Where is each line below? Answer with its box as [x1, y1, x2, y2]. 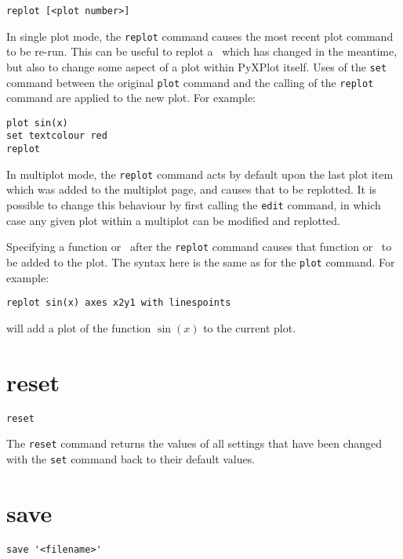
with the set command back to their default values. [6, 450, 256, 466]
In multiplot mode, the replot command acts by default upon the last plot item [6, 165, 394, 182]
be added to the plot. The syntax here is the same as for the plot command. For [6, 253, 395, 270]
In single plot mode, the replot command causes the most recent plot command [6, 27, 394, 44]
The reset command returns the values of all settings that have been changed [6, 435, 383, 452]
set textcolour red [6, 130, 107, 142]
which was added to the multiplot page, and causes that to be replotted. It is [6, 181, 377, 198]
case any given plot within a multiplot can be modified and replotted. [6, 212, 340, 228]
